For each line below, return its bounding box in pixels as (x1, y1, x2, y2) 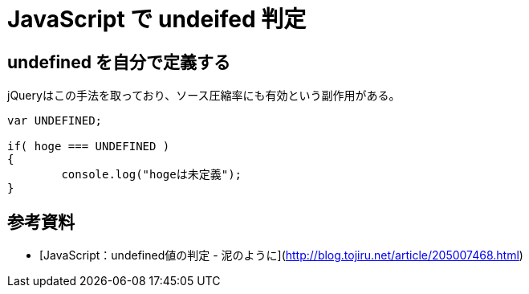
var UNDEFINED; (7, 114, 103, 128)
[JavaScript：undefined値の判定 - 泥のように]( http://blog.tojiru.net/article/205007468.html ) (39, 248, 523, 263)
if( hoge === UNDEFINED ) (7, 140, 170, 153)
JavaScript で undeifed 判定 (7, 6, 307, 33)
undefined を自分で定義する (7, 51, 230, 72)
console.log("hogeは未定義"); (61, 168, 242, 182)
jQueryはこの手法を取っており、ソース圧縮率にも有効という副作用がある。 (7, 88, 401, 103)
